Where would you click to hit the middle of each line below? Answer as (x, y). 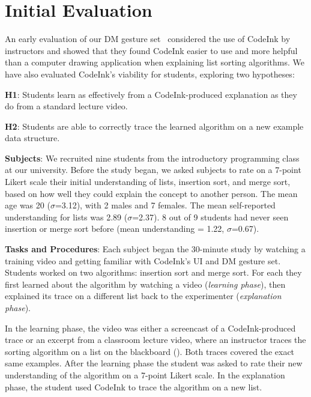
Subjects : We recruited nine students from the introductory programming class (152, 158)
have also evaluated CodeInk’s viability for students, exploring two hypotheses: (150, 74)
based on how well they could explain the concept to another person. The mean (151, 193)
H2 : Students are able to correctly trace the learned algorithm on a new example (154, 126)
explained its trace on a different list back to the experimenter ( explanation (143, 296)
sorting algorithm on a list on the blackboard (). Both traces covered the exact (150, 351)
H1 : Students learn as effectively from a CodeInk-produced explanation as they (151, 94)
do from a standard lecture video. (66, 106)
